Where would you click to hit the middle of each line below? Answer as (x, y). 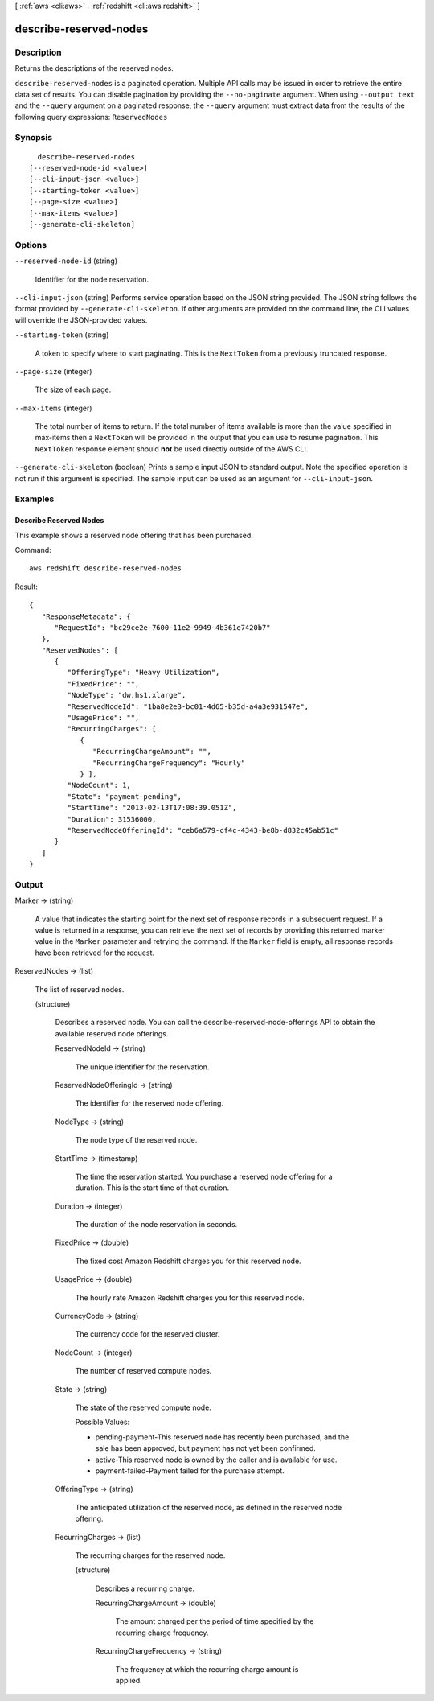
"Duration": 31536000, (112, 819)
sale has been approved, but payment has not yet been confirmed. (206, 1448)
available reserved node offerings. (112, 1033)
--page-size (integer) (53, 371)
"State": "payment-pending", (125, 796)
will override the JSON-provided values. (81, 320)
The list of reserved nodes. (80, 989)
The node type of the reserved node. (136, 1140)
